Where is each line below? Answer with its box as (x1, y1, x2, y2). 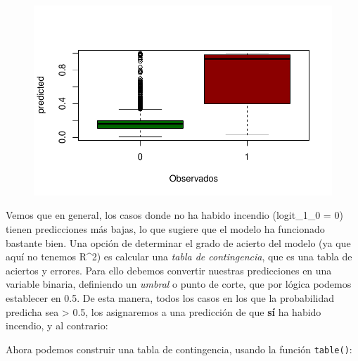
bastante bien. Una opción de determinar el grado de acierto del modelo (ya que (6, 235, 351, 250)
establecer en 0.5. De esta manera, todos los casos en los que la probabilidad (6, 290, 335, 305)
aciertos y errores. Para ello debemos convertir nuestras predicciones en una (6, 262, 332, 277)
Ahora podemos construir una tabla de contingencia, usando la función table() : (6, 341, 352, 356)
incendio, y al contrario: (6, 318, 108, 333)
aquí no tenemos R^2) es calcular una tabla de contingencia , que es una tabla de (6, 249, 352, 264)
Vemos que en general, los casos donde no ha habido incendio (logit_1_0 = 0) (6, 208, 343, 222)
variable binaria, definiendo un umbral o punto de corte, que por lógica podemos (6, 277, 352, 291)
